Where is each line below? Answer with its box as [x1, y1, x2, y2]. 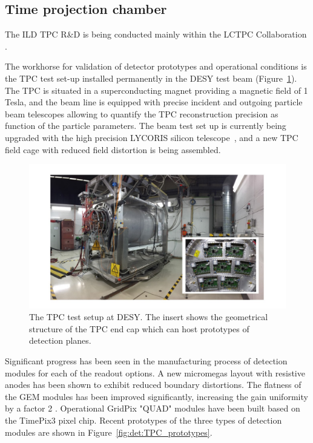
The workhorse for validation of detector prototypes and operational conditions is [5, 60, 307, 73]
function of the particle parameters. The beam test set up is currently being [5, 119, 286, 132]
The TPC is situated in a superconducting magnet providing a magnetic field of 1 [5, 84, 308, 96]
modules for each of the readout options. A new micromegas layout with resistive [5, 366, 305, 379]
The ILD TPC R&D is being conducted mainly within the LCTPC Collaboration [5, 28, 307, 41]
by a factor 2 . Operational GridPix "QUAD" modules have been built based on [5, 402, 300, 415]
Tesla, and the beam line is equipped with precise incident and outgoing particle [5, 96, 303, 108]
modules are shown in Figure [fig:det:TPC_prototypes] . [5, 425, 213, 438]
